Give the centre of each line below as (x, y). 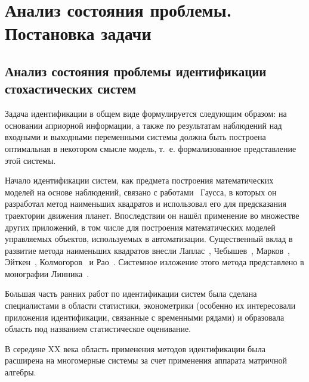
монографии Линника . (47, 273)
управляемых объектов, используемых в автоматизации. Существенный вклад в (149, 239)
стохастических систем (70, 88)
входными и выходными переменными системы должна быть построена (135, 137)
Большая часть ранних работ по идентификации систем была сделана (131, 294)
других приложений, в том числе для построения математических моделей (140, 227)
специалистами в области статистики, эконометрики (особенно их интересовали (150, 305)
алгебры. (21, 372)
